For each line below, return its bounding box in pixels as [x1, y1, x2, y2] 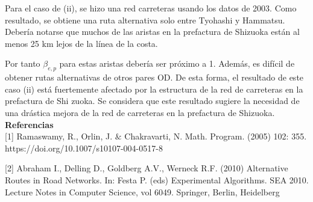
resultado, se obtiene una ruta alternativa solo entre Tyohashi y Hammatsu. [5, 13, 285, 26]
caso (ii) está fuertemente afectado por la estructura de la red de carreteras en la [5, 82, 303, 95]
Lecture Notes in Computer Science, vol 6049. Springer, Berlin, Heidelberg [5, 185, 280, 198]
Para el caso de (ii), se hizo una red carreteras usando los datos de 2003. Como [5, 2, 297, 14]
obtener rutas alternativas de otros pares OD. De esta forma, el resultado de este [5, 71, 304, 84]
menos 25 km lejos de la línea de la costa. [5, 37, 158, 49]
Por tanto [5, 57, 40, 70]
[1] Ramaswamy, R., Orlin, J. [5, 130, 113, 142]
